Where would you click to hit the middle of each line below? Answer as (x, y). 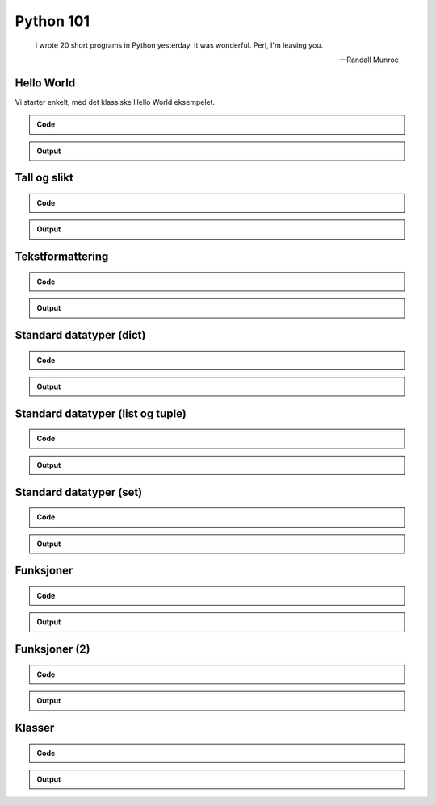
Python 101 (52, 21)
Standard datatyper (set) (79, 492)
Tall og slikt (44, 178)
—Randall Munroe (369, 60)
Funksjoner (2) (52, 649)
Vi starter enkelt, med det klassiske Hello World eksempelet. (115, 102)
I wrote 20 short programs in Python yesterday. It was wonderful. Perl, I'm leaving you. (179, 45)
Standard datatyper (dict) (80, 335)
